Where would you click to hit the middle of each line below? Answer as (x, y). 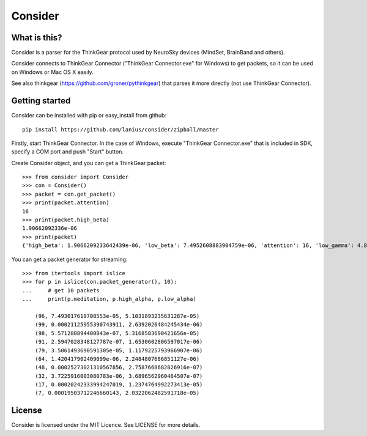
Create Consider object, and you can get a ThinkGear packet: (89, 163)
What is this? (37, 38)
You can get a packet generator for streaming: (69, 259)
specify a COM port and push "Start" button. (68, 152)
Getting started (41, 101)
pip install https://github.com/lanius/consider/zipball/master (121, 129)
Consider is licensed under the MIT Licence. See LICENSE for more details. (106, 425)
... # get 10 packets (61, 290)
